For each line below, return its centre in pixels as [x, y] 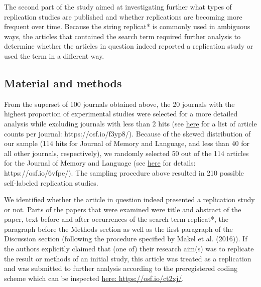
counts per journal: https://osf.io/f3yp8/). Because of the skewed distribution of [127, 133]
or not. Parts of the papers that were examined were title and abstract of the [123, 209]
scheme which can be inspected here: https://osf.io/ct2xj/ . [94, 278]
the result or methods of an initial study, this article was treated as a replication [128, 258]
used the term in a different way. [54, 55]
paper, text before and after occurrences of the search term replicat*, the [116, 219]
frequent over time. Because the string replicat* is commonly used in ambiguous [127, 26]
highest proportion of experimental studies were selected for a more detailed [121, 114]
